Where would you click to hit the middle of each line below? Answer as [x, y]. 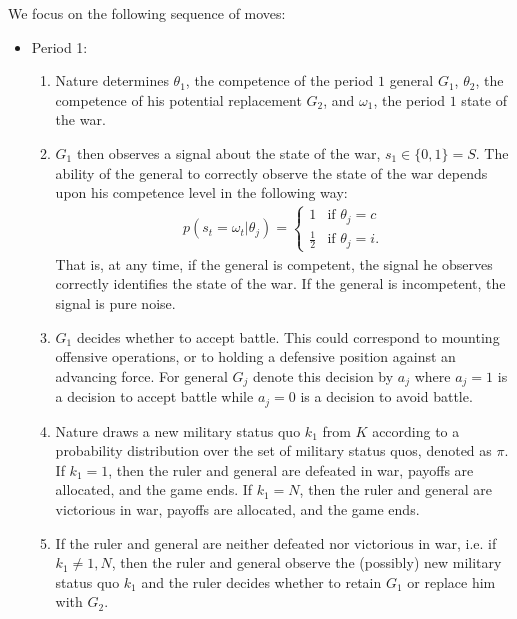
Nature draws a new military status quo [178, 430]
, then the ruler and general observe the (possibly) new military [306, 562]
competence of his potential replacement [178, 99]
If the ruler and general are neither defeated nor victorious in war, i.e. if [276, 542]
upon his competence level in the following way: [201, 192]
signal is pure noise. [115, 302]
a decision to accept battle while [154, 396]
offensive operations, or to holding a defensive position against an [255, 356]
